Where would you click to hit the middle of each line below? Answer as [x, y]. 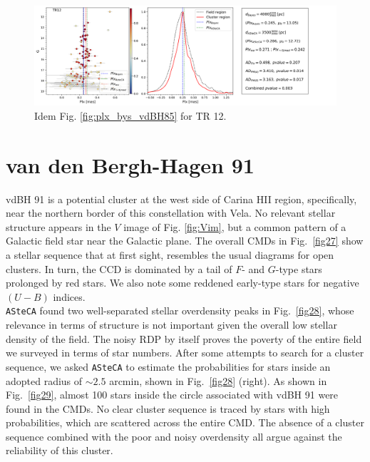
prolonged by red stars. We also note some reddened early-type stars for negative [183, 283]
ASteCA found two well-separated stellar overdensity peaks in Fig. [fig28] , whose [180, 310]
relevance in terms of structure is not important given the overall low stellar [171, 325]
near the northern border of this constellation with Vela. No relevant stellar [171, 213]
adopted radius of [44, 380]
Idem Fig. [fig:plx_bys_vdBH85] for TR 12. [130, 115]
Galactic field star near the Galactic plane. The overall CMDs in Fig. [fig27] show [185, 241]
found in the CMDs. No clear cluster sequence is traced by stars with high [168, 408]
